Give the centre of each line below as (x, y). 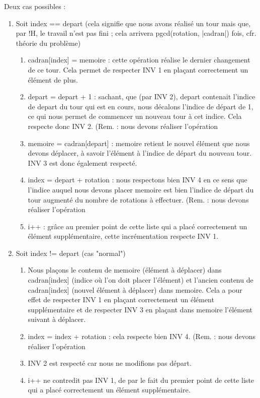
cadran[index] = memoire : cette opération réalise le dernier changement (139, 60)
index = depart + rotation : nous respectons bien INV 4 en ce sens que (138, 180)
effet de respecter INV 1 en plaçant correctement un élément (121, 300)
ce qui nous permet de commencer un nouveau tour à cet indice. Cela (135, 116)
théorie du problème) (48, 43)
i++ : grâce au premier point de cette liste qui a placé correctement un (138, 226)
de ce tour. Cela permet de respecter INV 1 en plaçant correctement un (138, 69)
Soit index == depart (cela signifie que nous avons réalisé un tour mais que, (133, 23)
